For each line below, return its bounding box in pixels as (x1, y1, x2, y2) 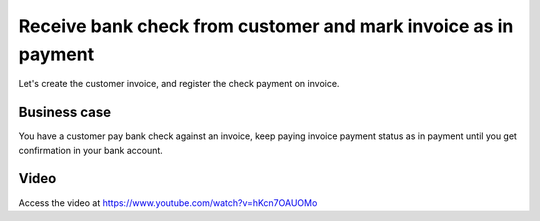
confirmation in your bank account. (18, 144, 164, 156)
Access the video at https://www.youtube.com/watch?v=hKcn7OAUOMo (18, 196, 318, 209)
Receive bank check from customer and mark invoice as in (18, 15, 514, 37)
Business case (18, 104, 112, 121)
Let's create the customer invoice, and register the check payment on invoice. (18, 78, 340, 90)
